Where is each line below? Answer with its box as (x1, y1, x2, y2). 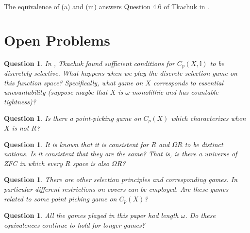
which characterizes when (171, 113, 246, 123)
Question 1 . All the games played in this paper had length (4, 210, 179, 220)
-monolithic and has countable (130, 87, 218, 97)
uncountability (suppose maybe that (4, 87, 108, 97)
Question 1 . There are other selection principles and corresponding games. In (4, 174, 238, 184)
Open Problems (4, 30, 110, 50)
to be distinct (184, 139, 223, 149)
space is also (72, 158, 109, 168)
